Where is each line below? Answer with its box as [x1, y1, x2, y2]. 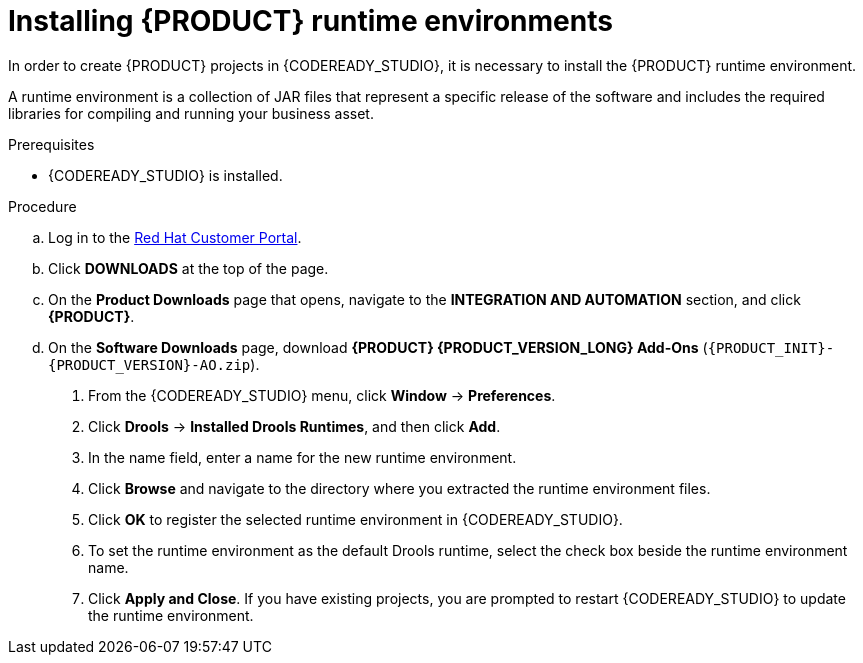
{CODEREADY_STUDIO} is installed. [48, 166, 283, 184]
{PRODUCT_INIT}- [707, 339, 835, 356]
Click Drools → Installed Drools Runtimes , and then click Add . [88, 417, 501, 435]
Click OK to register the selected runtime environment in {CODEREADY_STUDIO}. [88, 510, 623, 528]
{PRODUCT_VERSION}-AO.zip [48, 356, 251, 373]
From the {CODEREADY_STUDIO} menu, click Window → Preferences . [88, 386, 556, 404]
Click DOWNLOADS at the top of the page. [48, 259, 329, 277]
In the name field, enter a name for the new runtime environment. [88, 448, 517, 466]
